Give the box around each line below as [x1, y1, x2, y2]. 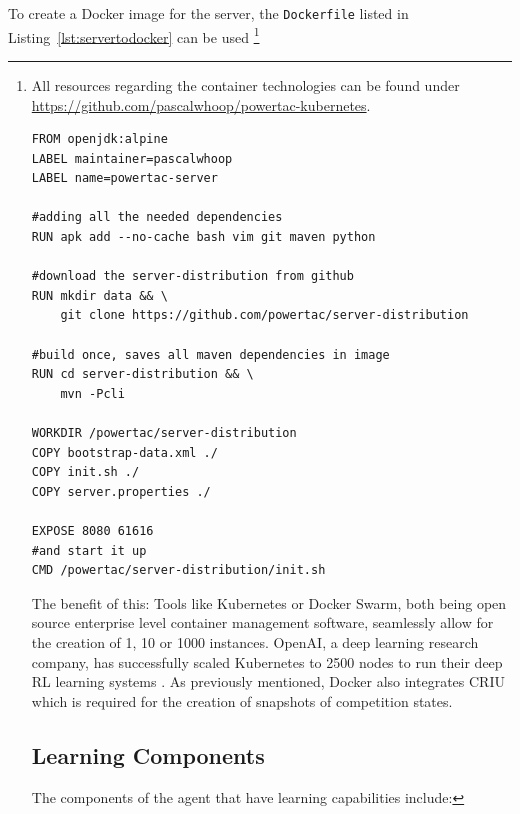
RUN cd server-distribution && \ [31, 367, 254, 382]
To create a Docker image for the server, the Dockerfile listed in [8, 3, 409, 23]
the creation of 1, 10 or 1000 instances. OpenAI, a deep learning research [31, 631, 479, 652]
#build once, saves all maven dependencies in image [31, 347, 390, 362]
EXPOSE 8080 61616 [31, 523, 154, 538]
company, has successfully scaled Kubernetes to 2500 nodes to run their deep [31, 651, 503, 672]
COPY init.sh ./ [31, 465, 140, 480]
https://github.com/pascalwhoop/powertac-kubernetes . [31, 94, 371, 115]
